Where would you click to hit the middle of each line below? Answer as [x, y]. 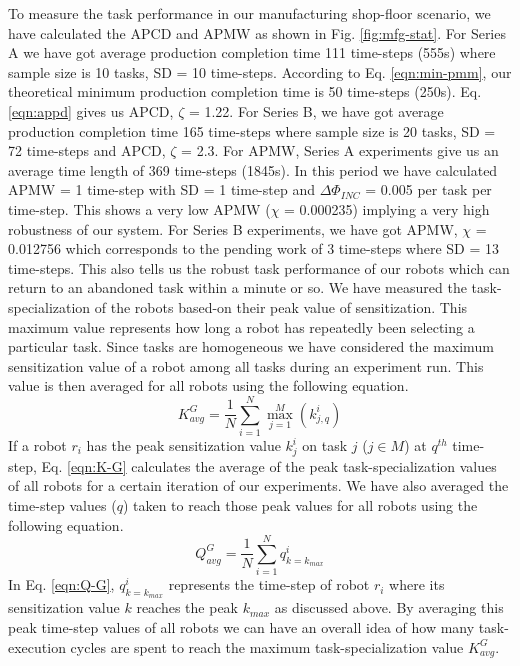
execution [37, 646]
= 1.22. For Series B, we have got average [316, 110]
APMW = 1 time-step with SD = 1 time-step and [161, 189]
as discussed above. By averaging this [389, 607]
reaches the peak [187, 607]
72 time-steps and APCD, [87, 150]
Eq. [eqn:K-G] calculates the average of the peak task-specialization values [269, 465]
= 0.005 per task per [428, 189]
